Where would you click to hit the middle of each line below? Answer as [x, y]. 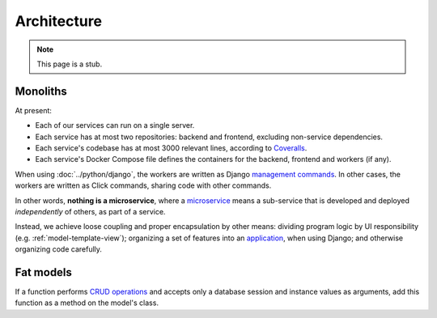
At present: [34, 110]
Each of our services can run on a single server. [115, 125]
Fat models [44, 272]
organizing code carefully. [59, 249]
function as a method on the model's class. [87, 303]
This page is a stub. [70, 64]
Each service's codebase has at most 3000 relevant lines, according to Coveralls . [171, 148]
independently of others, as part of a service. [90, 211]
